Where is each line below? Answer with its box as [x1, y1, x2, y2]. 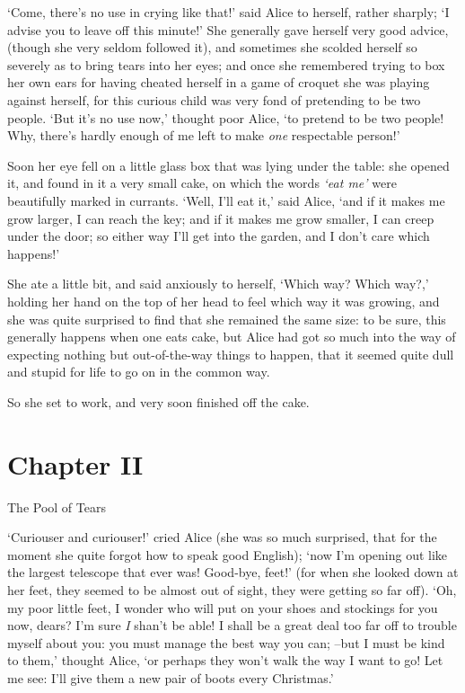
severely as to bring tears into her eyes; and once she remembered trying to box [7, 55, 445, 74]
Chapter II [7, 445, 144, 482]
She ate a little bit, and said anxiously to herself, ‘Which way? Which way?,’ [7, 274, 429, 293]
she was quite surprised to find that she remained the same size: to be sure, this [7, 309, 446, 328]
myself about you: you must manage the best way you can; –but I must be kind [7, 633, 445, 652]
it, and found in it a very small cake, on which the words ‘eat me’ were [7, 173, 397, 192]
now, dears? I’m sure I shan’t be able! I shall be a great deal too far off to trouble [7, 616, 457, 635]
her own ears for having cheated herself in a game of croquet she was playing [7, 73, 430, 92]
